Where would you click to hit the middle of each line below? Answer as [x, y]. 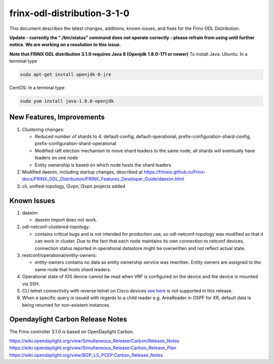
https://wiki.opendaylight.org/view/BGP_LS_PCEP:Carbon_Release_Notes [86, 355]
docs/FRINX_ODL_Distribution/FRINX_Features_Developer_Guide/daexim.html [103, 179]
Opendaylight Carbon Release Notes [68, 319]
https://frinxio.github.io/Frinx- [175, 172]
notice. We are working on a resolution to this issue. [65, 45]
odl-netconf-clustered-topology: [56, 227]
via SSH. [31, 283]
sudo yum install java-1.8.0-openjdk [67, 101]
